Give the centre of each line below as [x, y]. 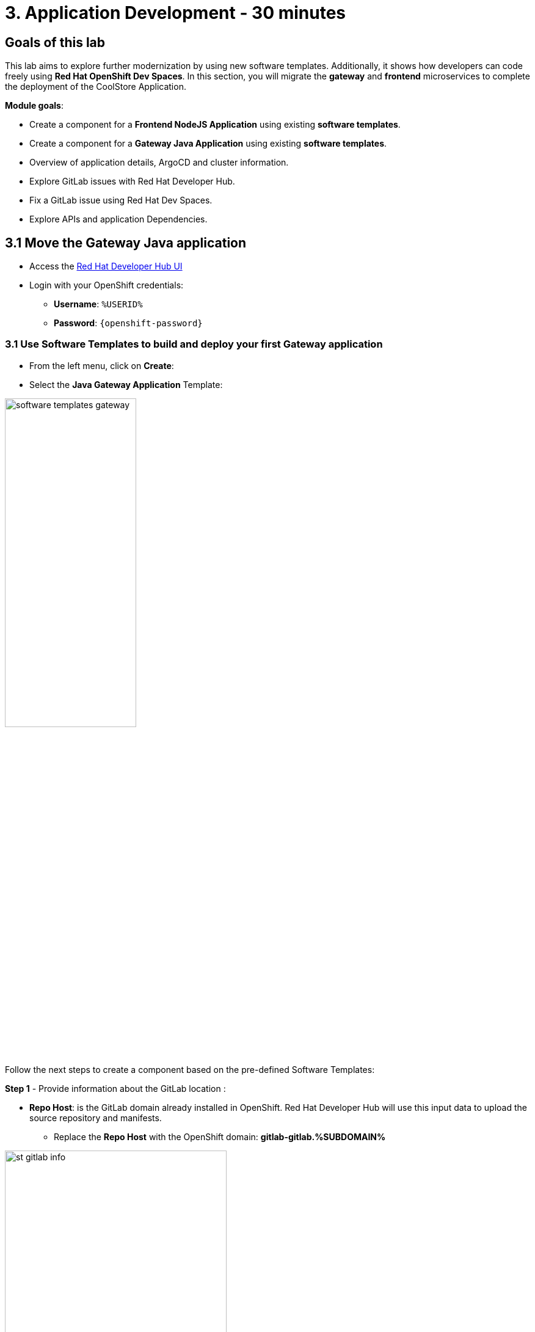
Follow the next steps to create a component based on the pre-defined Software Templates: [190, 1069]
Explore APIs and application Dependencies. [118, 219]
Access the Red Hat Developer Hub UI [106, 266]
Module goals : [34, 106]
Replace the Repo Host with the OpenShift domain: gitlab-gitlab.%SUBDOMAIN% [220, 1136]
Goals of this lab [55, 42]
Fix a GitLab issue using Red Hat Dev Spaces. [121, 200]
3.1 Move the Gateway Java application [126, 243]
